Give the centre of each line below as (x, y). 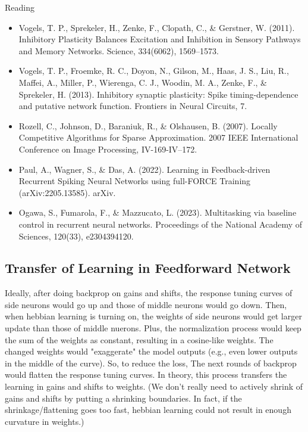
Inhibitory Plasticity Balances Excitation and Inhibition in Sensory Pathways (160, 39)
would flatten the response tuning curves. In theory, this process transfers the (146, 374)
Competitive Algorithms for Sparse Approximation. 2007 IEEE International (158, 137)
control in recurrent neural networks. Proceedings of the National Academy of (161, 224)
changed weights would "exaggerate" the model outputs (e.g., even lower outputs (151, 351)
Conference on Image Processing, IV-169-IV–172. (108, 149)
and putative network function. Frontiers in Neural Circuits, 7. (133, 106)
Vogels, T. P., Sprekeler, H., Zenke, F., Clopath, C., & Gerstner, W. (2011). (157, 27)
